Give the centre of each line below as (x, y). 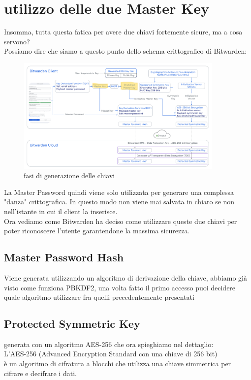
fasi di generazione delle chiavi (69, 175)
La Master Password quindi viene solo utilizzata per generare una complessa (119, 192)
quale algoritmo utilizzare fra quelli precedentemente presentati (99, 297)
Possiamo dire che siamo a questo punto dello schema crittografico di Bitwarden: (125, 51)
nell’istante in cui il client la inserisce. (61, 211)
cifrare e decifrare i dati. (40, 373)
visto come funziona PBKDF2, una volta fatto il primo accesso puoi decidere (120, 287)
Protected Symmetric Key (72, 324)
